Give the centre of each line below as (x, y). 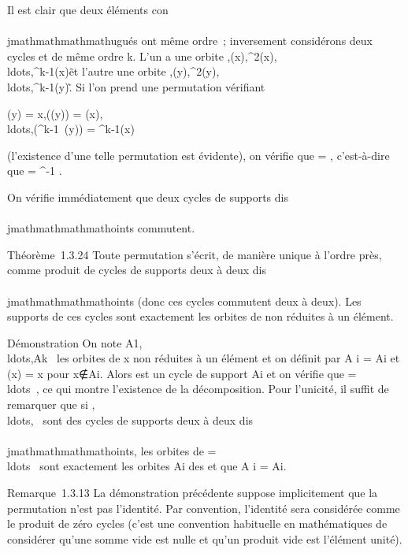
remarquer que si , (51, 405)
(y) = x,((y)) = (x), (55, 113)
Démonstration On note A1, (75, 342)
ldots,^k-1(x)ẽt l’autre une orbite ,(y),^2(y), (113, 71)
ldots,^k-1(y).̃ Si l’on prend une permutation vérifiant (136, 86)
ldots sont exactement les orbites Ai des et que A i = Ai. (147, 466)
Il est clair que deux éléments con (88, 9)
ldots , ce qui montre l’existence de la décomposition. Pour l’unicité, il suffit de (198, 389)
